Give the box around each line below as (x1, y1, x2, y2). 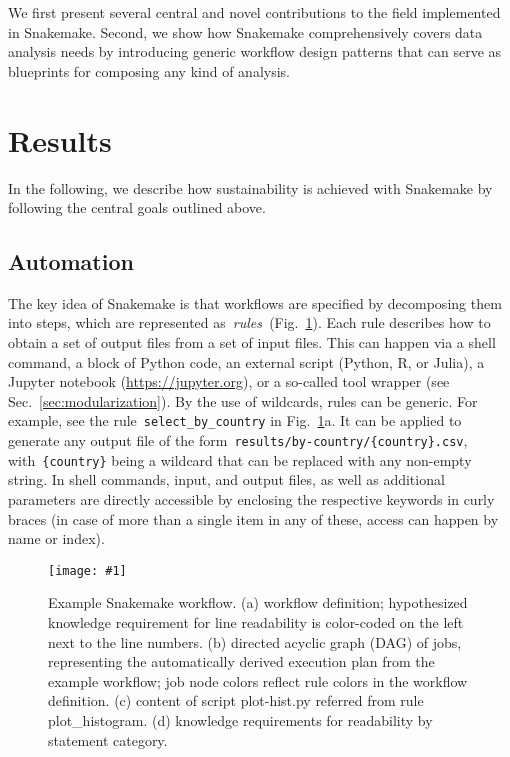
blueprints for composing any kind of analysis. (8, 60, 290, 81)
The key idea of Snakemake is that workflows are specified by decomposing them (8, 292, 502, 313)
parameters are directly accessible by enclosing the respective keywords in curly (8, 489, 495, 510)
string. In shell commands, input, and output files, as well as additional (8, 469, 445, 490)
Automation (8, 246, 134, 277)
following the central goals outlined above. (8, 197, 266, 218)
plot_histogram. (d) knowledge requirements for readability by (48, 710, 433, 731)
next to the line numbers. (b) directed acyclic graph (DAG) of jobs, (48, 631, 462, 652)
